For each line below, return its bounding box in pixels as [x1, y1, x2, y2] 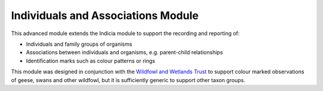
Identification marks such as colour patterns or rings [26, 57, 156, 64]
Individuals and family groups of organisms [26, 40, 133, 48]
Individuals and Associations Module [11, 9, 199, 22]
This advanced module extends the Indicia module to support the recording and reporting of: [11, 30, 240, 37]
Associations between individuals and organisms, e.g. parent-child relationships [26, 49, 224, 56]
